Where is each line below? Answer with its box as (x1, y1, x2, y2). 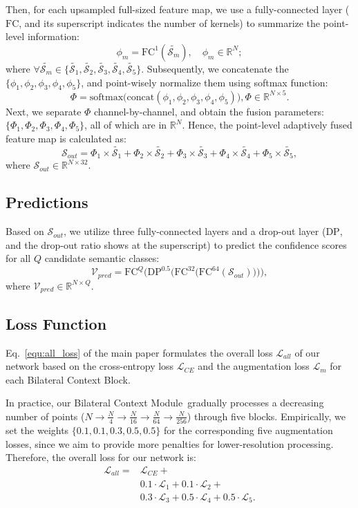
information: (27, 29, 80, 44)
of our (294, 345, 320, 359)
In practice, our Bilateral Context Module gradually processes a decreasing (6, 395, 324, 410)
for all (6, 251, 31, 265)
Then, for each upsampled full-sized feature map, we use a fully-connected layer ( (6, 2, 350, 16)
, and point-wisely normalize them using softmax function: (81, 75, 328, 89)
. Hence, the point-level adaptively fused (182, 117, 352, 132)
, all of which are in (84, 117, 167, 132)
